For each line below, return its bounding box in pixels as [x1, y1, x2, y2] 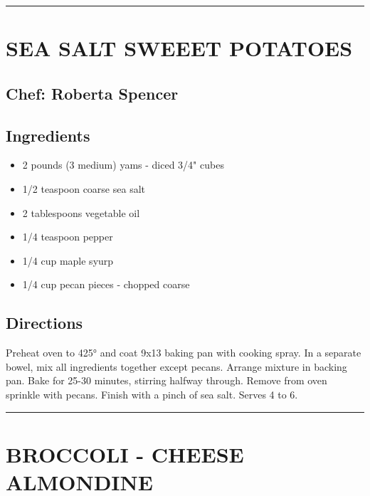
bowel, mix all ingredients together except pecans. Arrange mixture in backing [6, 359, 347, 374]
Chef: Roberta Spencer [6, 82, 179, 104]
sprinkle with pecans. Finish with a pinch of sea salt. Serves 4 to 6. [6, 386, 298, 401]
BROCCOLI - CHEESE [6, 439, 244, 468]
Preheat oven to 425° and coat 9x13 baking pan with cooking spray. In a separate [6, 345, 361, 360]
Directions [6, 312, 83, 334]
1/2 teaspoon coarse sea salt [22, 181, 145, 196]
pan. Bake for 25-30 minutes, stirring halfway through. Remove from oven [6, 373, 327, 388]
